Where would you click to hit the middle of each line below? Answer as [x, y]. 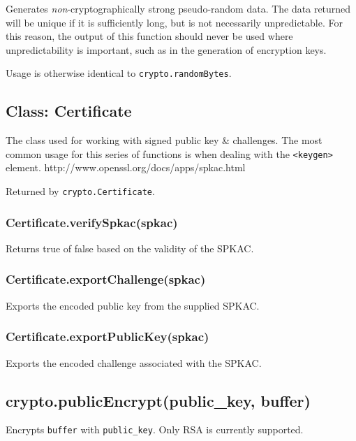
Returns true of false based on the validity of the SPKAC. [130, 248]
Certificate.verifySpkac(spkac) [92, 222]
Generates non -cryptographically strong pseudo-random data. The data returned [178, 8]
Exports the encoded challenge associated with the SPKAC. [134, 362]
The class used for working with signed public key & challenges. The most [164, 140]
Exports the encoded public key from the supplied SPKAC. [133, 305]
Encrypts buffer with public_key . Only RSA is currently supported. [155, 429]
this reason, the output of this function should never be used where [149, 36]
